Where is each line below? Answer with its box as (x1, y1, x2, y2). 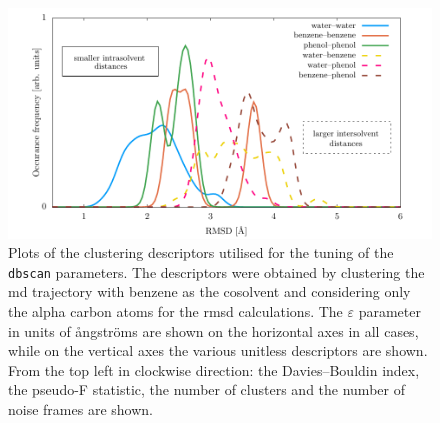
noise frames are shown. (8, 399, 153, 420)
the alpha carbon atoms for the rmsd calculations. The (8, 301, 343, 322)
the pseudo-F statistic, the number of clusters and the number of (8, 379, 405, 400)
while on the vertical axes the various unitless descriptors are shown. (8, 340, 428, 361)
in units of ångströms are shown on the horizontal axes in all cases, (8, 320, 419, 341)
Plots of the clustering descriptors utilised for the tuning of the (8, 242, 394, 263)
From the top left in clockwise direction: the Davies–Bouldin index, (8, 359, 420, 380)
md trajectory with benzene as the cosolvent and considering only (8, 281, 411, 302)
